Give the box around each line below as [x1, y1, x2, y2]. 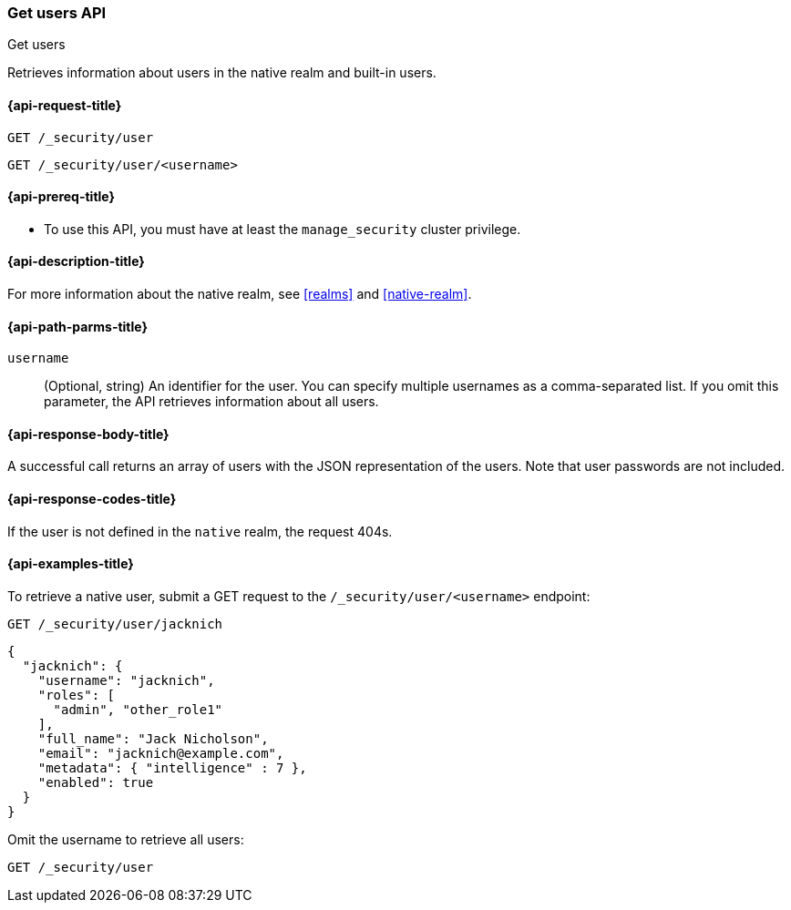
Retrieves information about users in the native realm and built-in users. [7, 65, 437, 81]
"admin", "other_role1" [53, 701, 223, 717]
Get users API [7, 4, 107, 22]
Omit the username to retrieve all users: [7, 831, 244, 847]
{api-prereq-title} [7, 189, 116, 205]
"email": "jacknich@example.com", [37, 745, 284, 761]
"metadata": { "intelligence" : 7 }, [37, 760, 307, 775]
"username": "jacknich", [37, 672, 215, 688]
